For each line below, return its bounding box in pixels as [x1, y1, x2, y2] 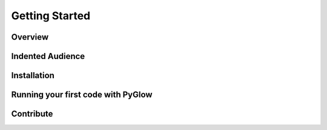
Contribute [11, 109, 53, 119]
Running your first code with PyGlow [11, 90, 153, 100]
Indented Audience [11, 51, 85, 61]
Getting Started [11, 9, 91, 22]
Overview [11, 32, 49, 42]
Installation [11, 70, 54, 81]
